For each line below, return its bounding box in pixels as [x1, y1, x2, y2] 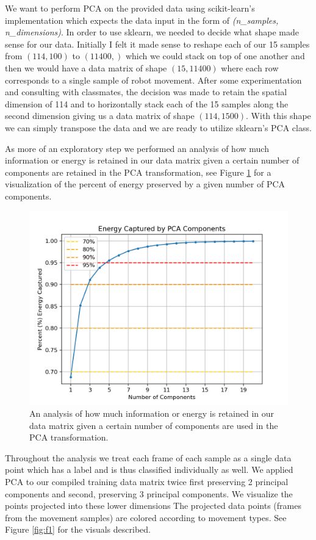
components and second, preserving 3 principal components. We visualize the [5, 487, 293, 500]
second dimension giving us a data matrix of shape [5, 109, 195, 122]
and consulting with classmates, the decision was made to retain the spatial [5, 85, 287, 98]
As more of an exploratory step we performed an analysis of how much [5, 142, 269, 154]
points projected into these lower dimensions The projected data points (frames [5, 499, 301, 512]
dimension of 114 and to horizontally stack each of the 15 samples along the [5, 97, 289, 110]
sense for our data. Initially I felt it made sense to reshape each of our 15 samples [5, 37, 310, 50]
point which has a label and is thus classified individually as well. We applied [5, 463, 293, 476]
